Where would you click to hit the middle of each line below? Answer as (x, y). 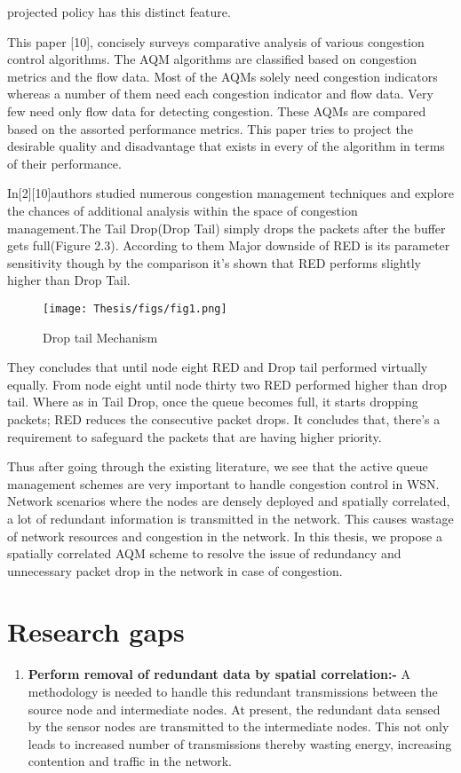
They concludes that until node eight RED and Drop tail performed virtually (218, 367)
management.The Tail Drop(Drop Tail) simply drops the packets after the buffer (227, 228)
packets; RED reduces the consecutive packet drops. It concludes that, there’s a (224, 418)
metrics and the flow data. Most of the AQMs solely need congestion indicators (223, 76)
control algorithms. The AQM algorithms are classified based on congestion (212, 59)
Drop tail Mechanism (100, 337)
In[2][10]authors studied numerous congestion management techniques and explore (230, 193)
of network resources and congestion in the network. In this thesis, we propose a (225, 536)
